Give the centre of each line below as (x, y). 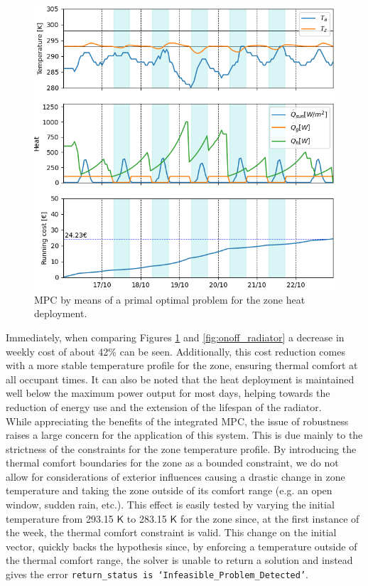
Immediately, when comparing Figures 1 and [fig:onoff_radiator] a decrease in (175, 337)
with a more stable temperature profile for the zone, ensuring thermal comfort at (182, 365)
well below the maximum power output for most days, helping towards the (168, 393)
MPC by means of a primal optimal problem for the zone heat (170, 299)
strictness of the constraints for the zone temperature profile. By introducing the (181, 448)
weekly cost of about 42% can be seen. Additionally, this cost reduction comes (175, 351)
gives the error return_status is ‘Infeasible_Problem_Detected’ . (157, 574)
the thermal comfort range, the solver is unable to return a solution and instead (179, 560)
